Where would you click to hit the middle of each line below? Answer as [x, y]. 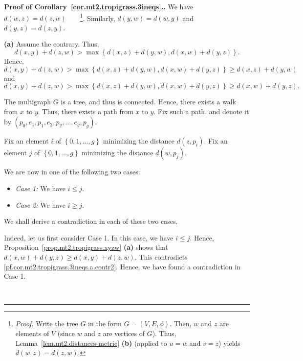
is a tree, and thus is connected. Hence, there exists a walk [149, 102]
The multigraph [28, 102]
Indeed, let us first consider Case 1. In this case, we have [89, 237]
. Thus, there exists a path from [86, 111]
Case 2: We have [40, 205]
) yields [229, 343]
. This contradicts [161, 256]
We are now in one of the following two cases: [72, 172]
